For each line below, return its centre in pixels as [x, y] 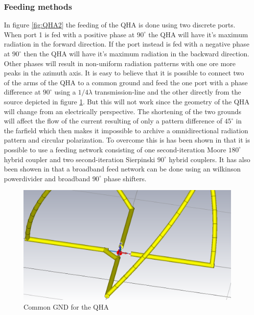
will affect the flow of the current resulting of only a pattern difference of [113, 121]
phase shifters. [125, 178]
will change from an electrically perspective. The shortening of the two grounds [123, 111]
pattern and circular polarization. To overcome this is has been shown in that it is [127, 140]
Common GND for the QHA [66, 306]
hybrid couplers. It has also [209, 159]
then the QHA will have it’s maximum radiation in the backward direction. [137, 53]
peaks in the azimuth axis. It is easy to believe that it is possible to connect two [124, 73]
